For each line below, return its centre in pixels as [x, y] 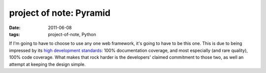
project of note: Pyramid [60, 13]
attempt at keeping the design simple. [47, 64]
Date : [15, 28]
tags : [15, 34]
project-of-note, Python [72, 34]
